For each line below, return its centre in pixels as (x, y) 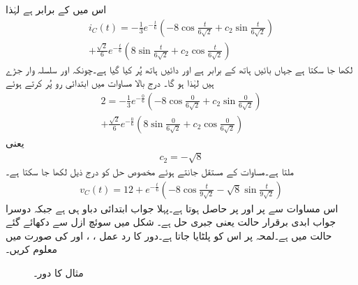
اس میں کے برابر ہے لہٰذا (56, 9)
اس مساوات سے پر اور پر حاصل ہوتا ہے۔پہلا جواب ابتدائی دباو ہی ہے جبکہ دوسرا (172, 208)
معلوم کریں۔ (31, 249)
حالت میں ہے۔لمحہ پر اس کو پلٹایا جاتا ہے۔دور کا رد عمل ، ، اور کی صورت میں (169, 235)
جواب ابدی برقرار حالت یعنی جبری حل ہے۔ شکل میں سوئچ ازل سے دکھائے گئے (171, 222)
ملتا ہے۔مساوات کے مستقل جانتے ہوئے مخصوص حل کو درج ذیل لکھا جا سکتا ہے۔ (150, 171)
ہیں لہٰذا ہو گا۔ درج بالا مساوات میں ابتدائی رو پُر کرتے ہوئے (110, 83)
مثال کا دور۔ (59, 273)
